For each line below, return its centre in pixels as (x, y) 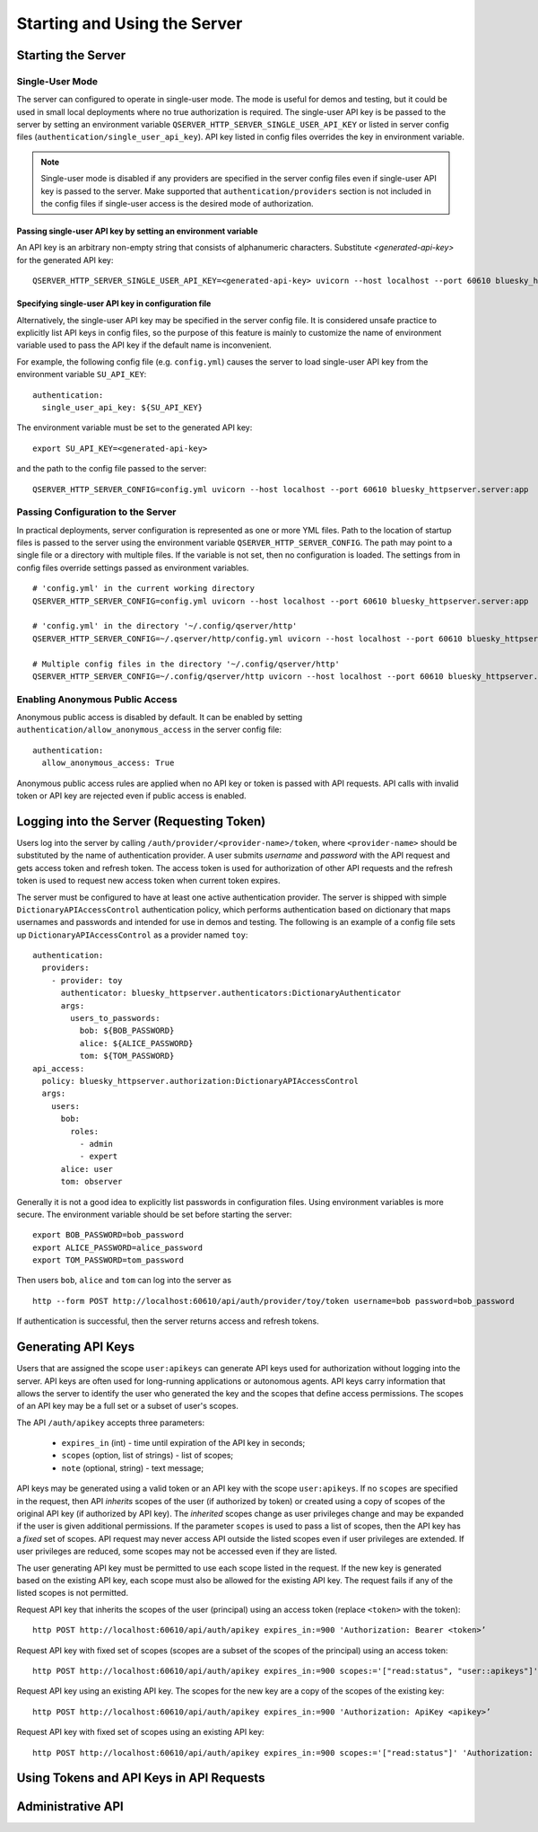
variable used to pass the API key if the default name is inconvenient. (144, 345)
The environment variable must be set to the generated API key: (134, 427)
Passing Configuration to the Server (96, 512)
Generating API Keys (75, 1347)
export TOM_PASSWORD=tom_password (108, 1260)
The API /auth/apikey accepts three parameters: (111, 1422)
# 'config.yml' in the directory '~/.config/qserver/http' (165, 626)
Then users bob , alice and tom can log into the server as (124, 1281)
